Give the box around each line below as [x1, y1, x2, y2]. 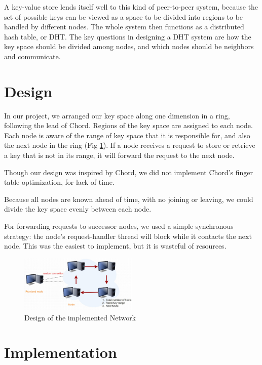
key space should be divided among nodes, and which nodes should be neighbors [4, 41, 254, 52]
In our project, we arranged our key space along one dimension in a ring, [4, 110, 230, 120]
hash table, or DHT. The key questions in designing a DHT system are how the [4, 31, 251, 42]
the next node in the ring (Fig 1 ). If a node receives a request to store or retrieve [4, 140, 255, 150]
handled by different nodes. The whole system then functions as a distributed [4, 21, 244, 32]
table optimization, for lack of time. [4, 177, 115, 187]
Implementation [4, 342, 117, 362]
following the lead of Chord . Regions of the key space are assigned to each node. [4, 120, 253, 131]
